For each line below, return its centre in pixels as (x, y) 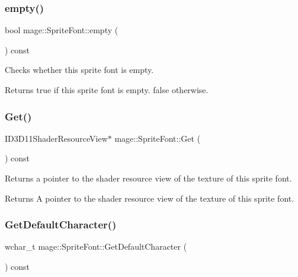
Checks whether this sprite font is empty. (79, 70)
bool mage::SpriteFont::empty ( (62, 30)
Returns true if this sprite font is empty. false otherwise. (107, 90)
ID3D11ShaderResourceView (56, 138)
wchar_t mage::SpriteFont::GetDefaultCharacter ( (96, 246)
